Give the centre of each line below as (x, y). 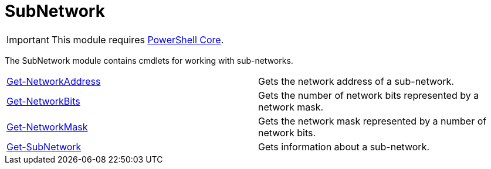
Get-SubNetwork (44, 146)
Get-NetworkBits (43, 101)
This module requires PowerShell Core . (138, 39)
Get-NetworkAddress (54, 81)
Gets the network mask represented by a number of (373, 121)
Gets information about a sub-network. (344, 146)
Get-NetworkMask (47, 127)
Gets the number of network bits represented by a (369, 95)
